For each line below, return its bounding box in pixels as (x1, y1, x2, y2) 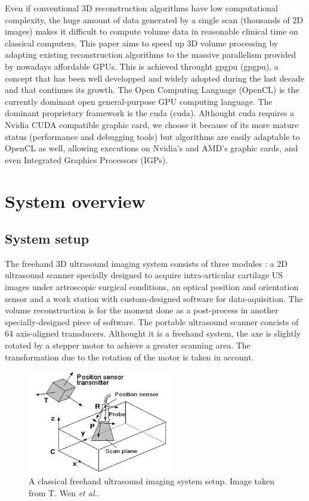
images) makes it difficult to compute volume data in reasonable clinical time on (5, 25, 298, 38)
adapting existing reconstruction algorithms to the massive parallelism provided (5, 48, 296, 61)
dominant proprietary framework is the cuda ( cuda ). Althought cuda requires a (5, 107, 295, 119)
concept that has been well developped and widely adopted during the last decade (5, 71, 304, 84)
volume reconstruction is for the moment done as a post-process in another (5, 304, 279, 316)
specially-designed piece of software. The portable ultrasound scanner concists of (5, 315, 299, 328)
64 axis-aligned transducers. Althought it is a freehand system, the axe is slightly (5, 327, 301, 340)
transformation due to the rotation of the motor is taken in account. (5, 350, 254, 363)
